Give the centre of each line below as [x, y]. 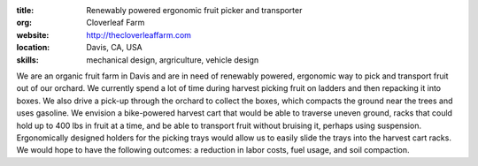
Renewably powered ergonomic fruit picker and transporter [194, 10]
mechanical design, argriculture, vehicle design [173, 60]
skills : [27, 60]
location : [33, 48]
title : [25, 10]
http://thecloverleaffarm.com [139, 34]
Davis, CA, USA [115, 48]
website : [33, 34]
